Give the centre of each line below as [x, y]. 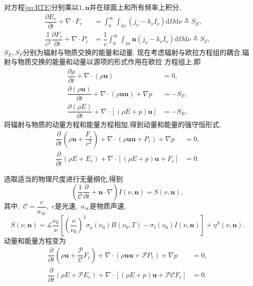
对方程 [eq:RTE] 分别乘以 [42, 7]
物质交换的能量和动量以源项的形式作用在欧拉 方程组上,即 [109, 62]
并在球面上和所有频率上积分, [135, 7]
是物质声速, [108, 206]
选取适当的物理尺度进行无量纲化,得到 [63, 178]
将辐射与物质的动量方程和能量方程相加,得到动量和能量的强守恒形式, [112, 124]
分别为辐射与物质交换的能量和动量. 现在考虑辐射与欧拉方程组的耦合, [132, 52]
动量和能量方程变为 [35, 241]
